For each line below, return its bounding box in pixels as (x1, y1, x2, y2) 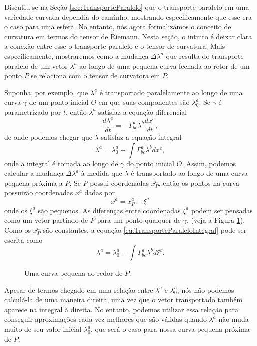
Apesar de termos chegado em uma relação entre (4, 284, 153, 295)
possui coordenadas (90, 177, 149, 188)
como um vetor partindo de (4, 215, 88, 225)
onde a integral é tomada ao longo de (4, 158, 118, 168)
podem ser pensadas (191, 205, 253, 215)
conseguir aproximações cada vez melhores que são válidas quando (4, 314, 207, 324)
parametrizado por (4, 106, 61, 117)
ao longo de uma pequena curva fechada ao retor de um (79, 60, 250, 71)
